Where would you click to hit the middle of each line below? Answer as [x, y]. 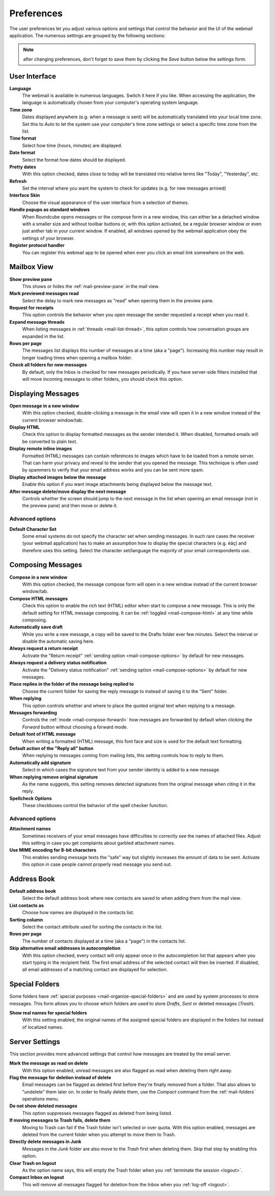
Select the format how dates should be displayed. [74, 160]
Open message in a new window [44, 406]
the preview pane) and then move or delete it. [70, 506]
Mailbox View [31, 267]
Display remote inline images [41, 449]
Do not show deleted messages [43, 1106]
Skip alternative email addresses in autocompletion [65, 948]
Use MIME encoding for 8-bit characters [53, 850]
